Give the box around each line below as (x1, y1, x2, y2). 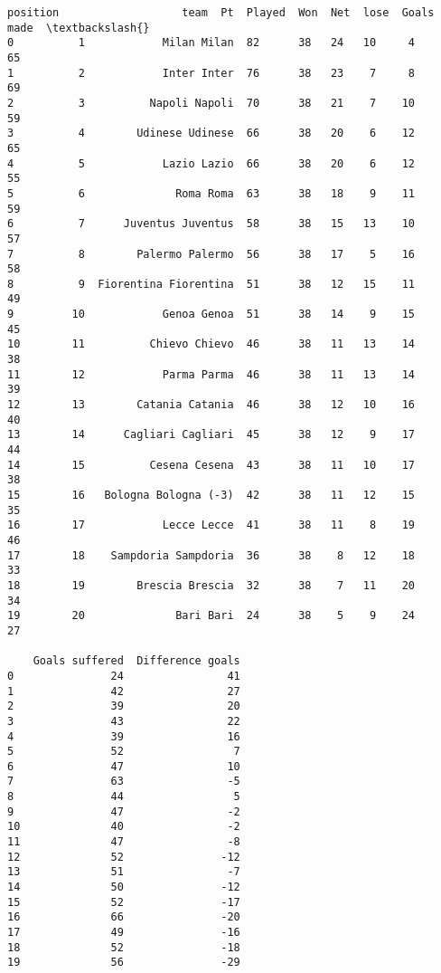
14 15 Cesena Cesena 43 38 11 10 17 (7, 458, 416, 472)
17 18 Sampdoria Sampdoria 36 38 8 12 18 (7, 549, 416, 562)
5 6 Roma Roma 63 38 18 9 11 (7, 186, 416, 200)
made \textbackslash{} (7, 21, 150, 34)
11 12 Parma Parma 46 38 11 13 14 (7, 367, 416, 381)
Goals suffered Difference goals (33, 654, 240, 668)
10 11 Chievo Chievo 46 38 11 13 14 (7, 338, 416, 351)
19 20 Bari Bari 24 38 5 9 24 (7, 609, 416, 623)
